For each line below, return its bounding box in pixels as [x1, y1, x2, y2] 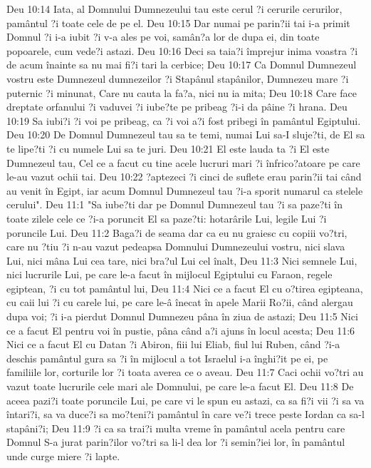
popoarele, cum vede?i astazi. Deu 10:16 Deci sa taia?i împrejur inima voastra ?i [6, 43, 358, 58]
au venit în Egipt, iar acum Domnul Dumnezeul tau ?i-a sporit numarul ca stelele [6, 183, 363, 198]
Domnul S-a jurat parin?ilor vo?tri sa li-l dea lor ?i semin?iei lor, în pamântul [6, 434, 345, 449]
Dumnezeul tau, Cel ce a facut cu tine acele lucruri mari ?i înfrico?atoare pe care [6, 155, 360, 170]
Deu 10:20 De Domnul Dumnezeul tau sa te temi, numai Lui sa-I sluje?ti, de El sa [6, 127, 365, 142]
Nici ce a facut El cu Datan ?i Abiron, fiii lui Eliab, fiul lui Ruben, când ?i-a [6, 337, 340, 352]
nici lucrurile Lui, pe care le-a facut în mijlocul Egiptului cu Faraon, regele [6, 267, 333, 282]
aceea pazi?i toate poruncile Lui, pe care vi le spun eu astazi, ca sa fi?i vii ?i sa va [6, 392, 365, 407]
